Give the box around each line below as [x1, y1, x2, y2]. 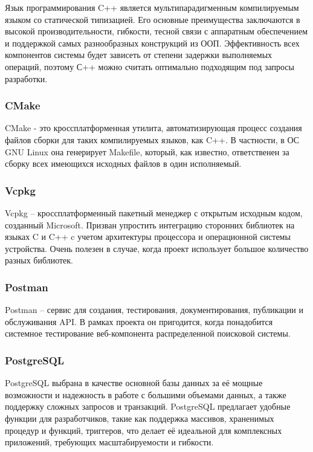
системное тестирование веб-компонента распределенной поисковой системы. [5, 327, 291, 340]
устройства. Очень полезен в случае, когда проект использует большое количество [5, 242, 309, 254]
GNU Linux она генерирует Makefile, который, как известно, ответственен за [5, 145, 289, 158]
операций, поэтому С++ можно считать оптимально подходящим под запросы [5, 60, 294, 73]
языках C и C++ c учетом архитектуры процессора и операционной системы [5, 230, 291, 243]
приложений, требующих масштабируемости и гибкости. [5, 436, 214, 448]
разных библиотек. [5, 254, 74, 266]
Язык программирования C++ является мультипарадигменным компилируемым [5, 1, 299, 13]
